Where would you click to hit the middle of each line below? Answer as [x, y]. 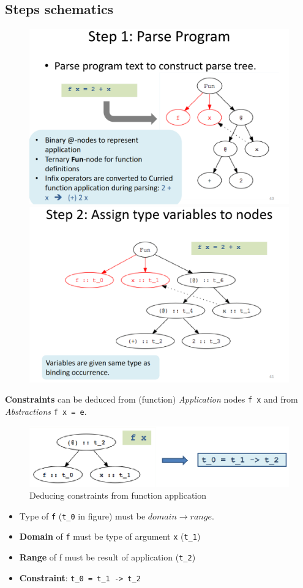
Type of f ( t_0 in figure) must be [82, 515]
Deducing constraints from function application [118, 495]
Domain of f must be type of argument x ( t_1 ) [110, 536]
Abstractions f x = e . [46, 411]
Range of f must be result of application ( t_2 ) [107, 557]
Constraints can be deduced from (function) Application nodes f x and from [151, 399]
